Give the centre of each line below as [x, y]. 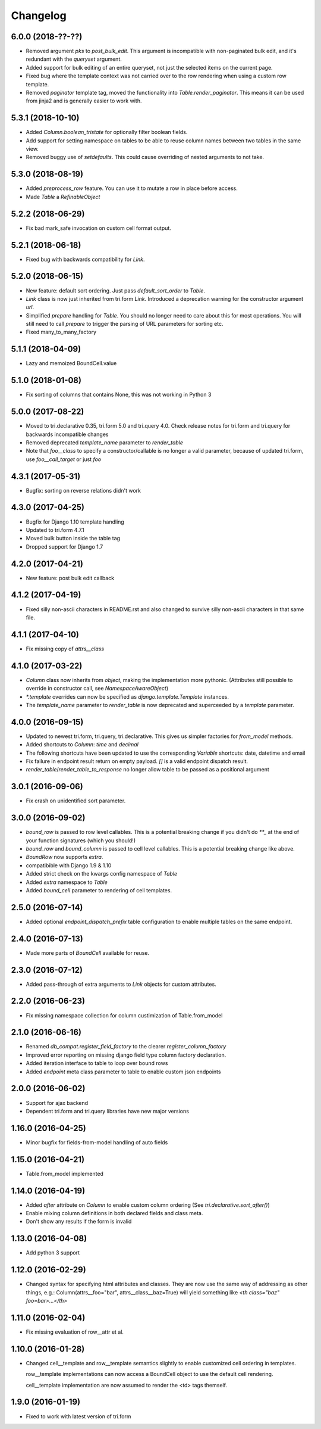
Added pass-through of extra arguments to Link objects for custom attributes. [121, 984]
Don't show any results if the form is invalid [79, 1222]
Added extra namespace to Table [67, 882]
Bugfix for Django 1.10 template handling [75, 522]
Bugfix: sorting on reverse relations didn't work [84, 490]
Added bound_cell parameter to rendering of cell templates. [99, 890]
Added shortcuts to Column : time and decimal [82, 745]
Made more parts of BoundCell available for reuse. [88, 952]
